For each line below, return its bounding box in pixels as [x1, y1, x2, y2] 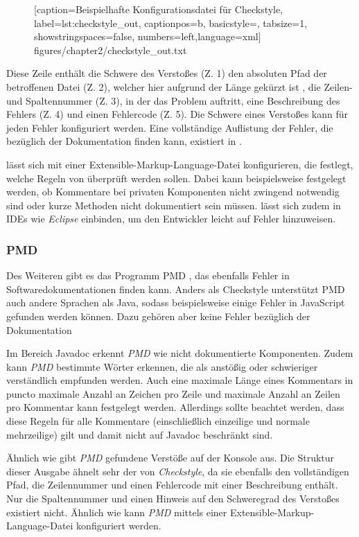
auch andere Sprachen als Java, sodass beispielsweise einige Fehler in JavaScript [6, 295, 345, 310]
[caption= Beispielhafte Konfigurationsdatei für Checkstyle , [34, 2, 283, 16]
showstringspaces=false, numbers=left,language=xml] [34, 29, 261, 44]
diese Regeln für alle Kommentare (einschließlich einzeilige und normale [6, 414, 310, 428]
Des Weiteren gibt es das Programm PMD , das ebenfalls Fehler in [6, 268, 290, 283]
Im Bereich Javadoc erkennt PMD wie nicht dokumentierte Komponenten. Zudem [6, 346, 353, 360]
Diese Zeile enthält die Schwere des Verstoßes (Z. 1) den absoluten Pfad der [6, 66, 327, 80]
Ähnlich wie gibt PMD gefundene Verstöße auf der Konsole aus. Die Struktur [6, 450, 335, 465]
